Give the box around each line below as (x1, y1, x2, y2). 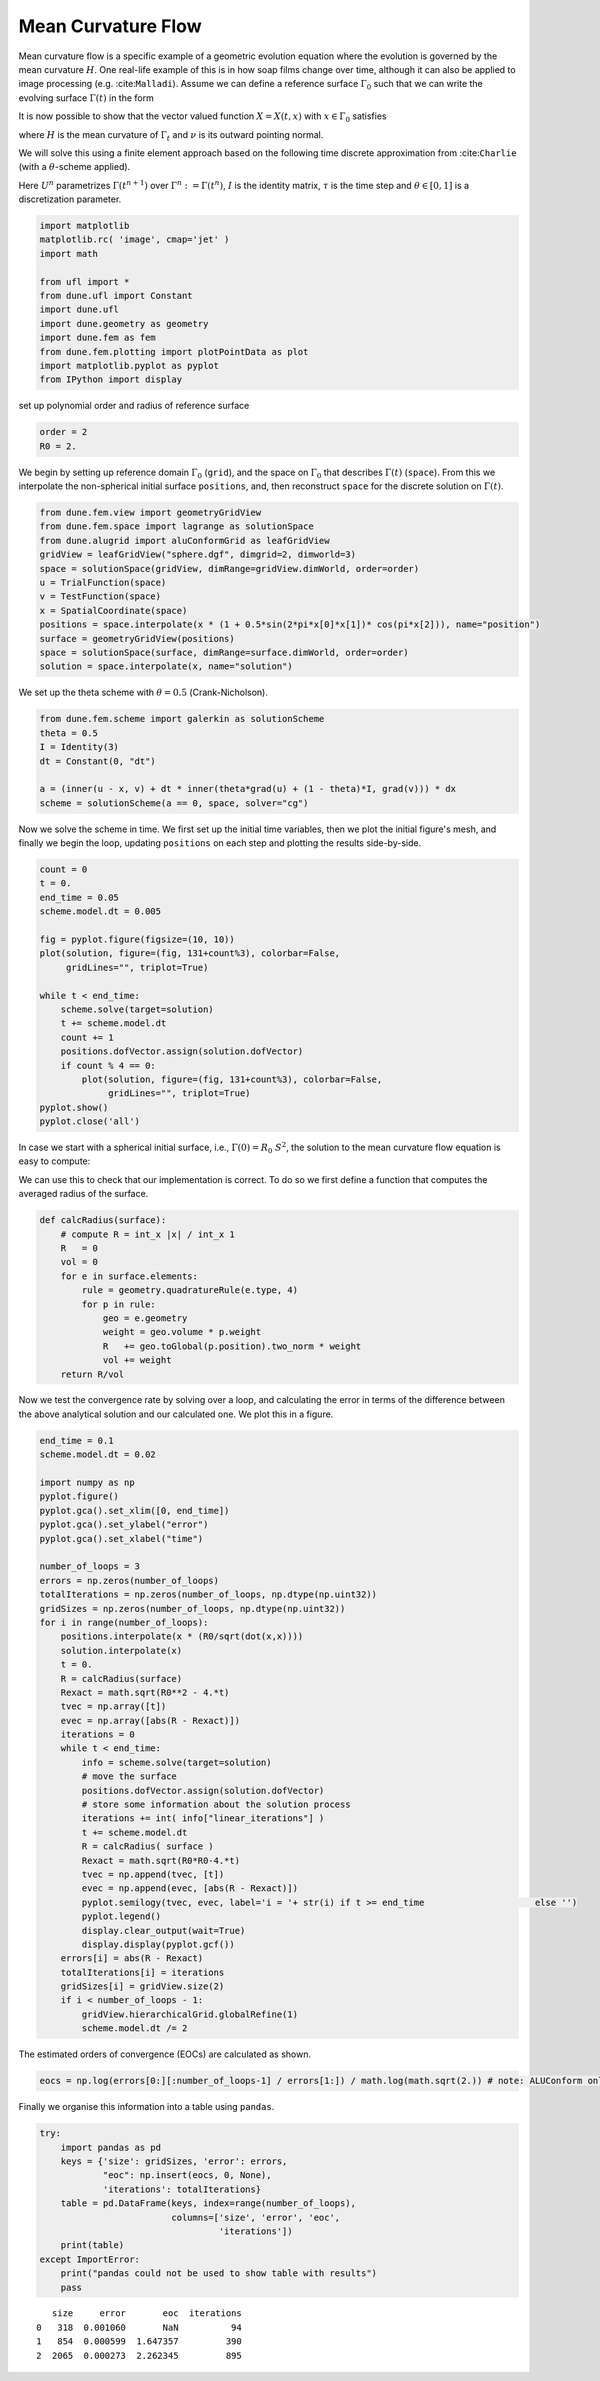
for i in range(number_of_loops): (39, 1616, 209, 1628)
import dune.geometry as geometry (39, 318, 209, 329)
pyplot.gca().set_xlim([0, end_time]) (39, 1505, 230, 1516)
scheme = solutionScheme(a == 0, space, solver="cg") (39, 797, 309, 809)
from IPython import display (39, 374, 183, 385)
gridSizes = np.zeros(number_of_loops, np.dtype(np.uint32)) (39, 1603, 346, 1614)
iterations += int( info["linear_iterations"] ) (81, 1813, 325, 1824)
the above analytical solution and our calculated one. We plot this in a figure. (18, 1408, 334, 1420)
